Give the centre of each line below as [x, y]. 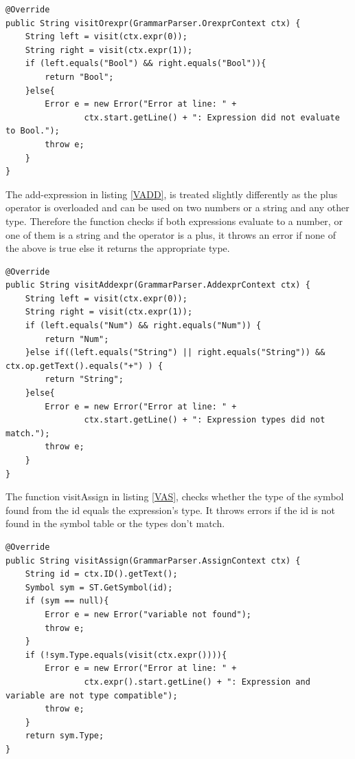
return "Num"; [77, 339]
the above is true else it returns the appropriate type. [118, 248]
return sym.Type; [65, 736]
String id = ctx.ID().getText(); [101, 574]
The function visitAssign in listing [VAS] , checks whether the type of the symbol [175, 496]
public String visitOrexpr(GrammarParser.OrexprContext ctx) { [153, 23]
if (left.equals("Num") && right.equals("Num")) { [143, 326]
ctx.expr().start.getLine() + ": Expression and [197, 682]
